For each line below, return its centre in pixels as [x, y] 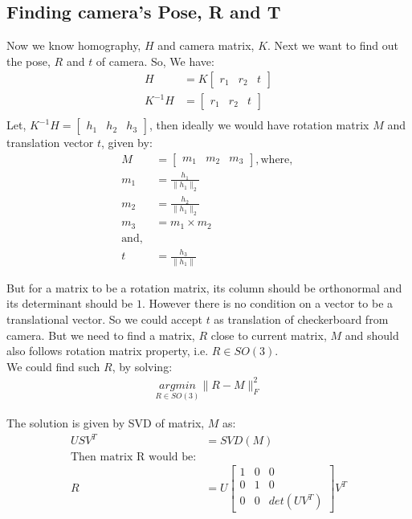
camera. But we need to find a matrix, [101, 335]
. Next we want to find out [333, 45]
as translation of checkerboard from [301, 319]
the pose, [29, 61]
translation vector [50, 143]
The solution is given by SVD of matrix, [106, 423]
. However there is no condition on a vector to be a [267, 303]
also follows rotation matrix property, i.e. [108, 351]
